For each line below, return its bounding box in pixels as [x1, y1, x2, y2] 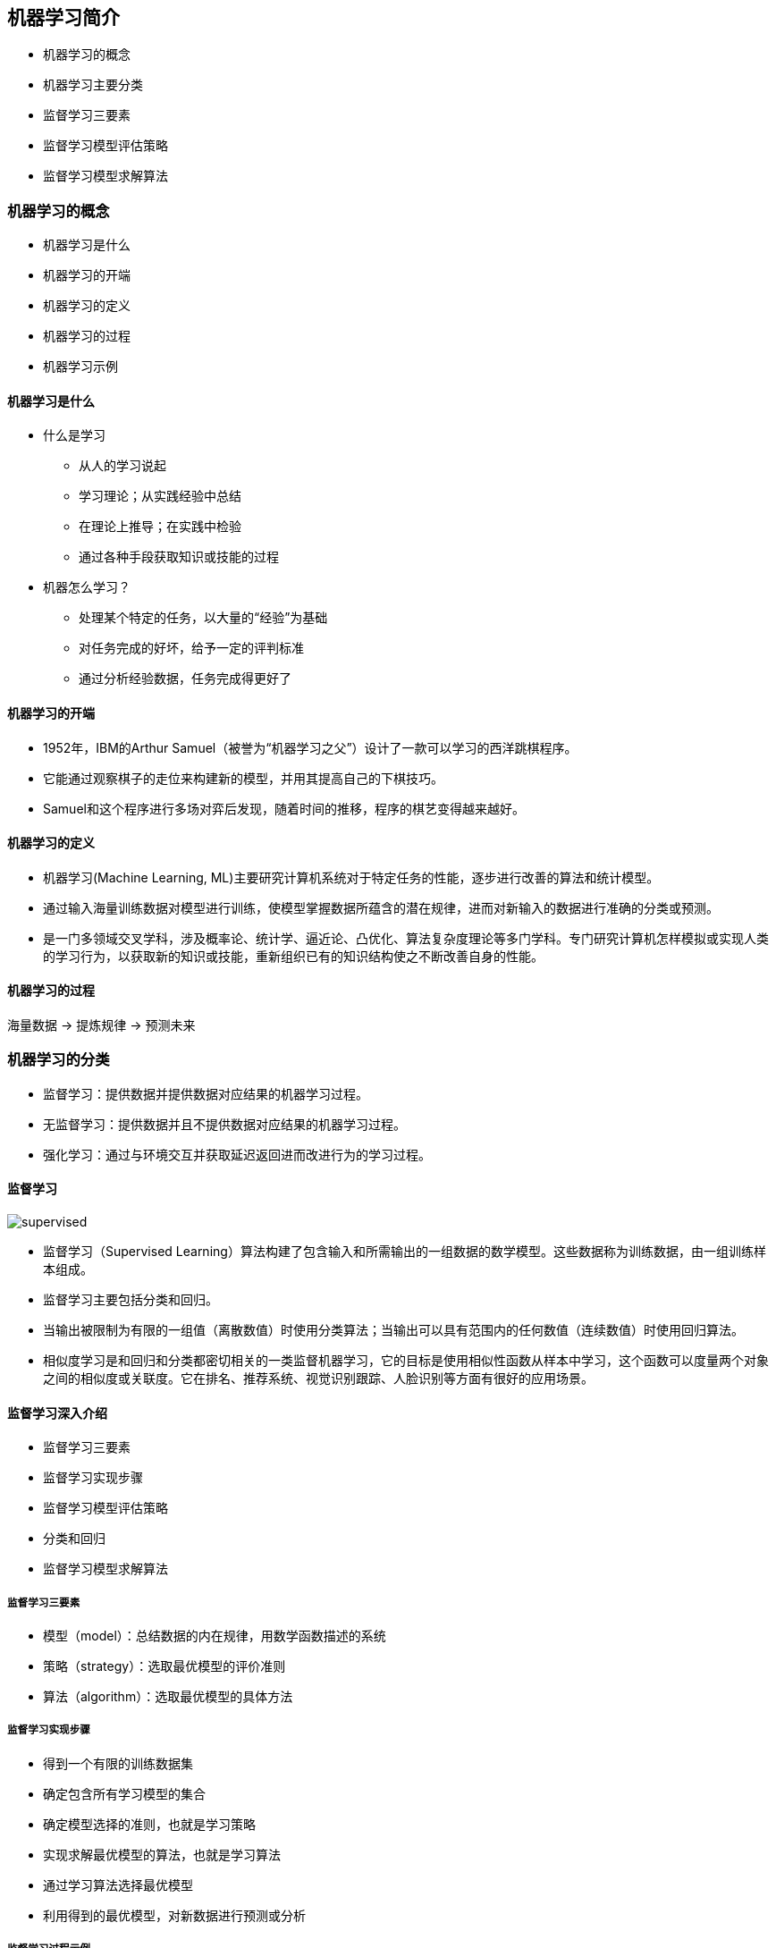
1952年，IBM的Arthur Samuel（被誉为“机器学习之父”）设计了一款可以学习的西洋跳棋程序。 [43, 739, 578, 755]
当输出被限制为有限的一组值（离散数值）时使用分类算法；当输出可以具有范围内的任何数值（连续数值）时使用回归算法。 [43, 1322, 744, 1338]
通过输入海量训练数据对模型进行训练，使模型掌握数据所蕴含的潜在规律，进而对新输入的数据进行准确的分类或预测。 [43, 899, 719, 915]
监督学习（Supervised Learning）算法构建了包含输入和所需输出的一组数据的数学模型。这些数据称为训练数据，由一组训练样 [43, 1244, 766, 1260]
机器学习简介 [7, 6, 120, 29]
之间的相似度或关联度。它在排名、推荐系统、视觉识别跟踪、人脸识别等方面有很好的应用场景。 [43, 1370, 594, 1387]
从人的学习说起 [79, 458, 166, 474]
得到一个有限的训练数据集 [43, 1755, 193, 1771]
